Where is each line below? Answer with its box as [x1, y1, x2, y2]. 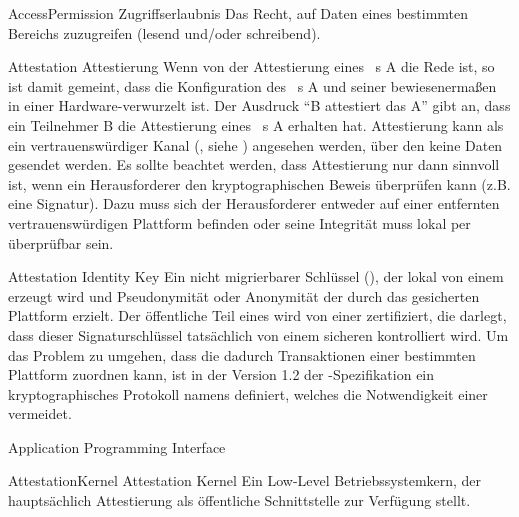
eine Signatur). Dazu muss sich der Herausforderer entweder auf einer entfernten [8, 193, 500, 214]
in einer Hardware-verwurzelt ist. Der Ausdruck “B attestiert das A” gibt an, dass [8, 95, 511, 116]
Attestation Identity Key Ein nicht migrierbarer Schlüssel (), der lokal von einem [8, 266, 504, 287]
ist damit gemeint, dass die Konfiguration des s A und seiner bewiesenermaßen [8, 75, 497, 96]
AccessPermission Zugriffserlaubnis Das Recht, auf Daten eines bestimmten [8, 3, 469, 23]
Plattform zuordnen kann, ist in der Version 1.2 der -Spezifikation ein [8, 364, 435, 385]
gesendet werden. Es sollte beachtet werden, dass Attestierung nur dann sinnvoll [8, 154, 500, 175]
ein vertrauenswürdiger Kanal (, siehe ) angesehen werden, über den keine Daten [8, 134, 503, 155]
